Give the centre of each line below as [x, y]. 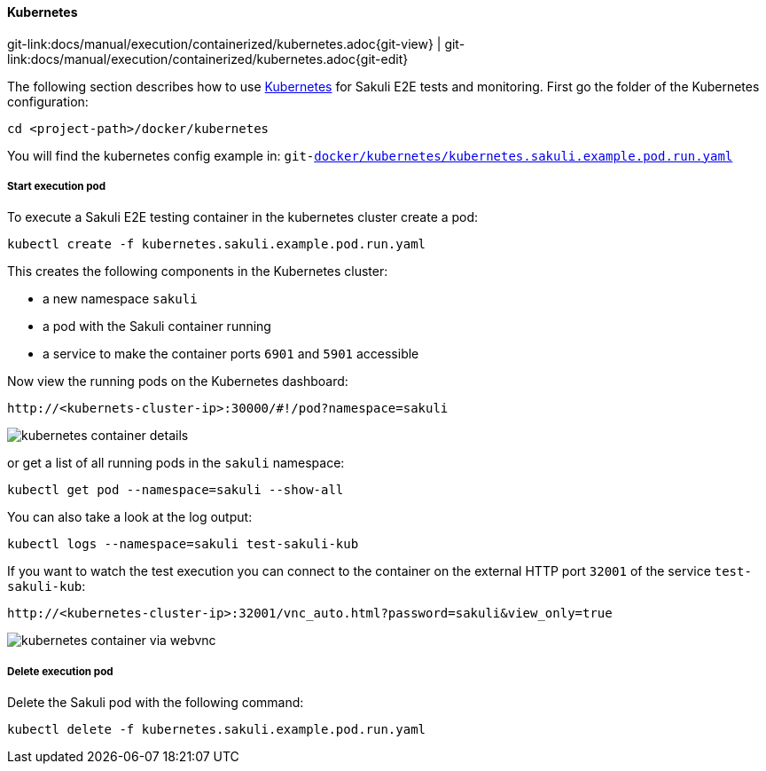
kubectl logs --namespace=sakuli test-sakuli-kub [183, 544]
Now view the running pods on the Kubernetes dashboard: [178, 382]
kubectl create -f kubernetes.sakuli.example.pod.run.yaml [217, 244]
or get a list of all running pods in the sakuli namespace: [176, 463]
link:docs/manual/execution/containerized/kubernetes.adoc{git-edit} [208, 59]
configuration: [48, 101]
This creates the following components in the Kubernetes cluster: [198, 271]
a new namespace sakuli [120, 299]
